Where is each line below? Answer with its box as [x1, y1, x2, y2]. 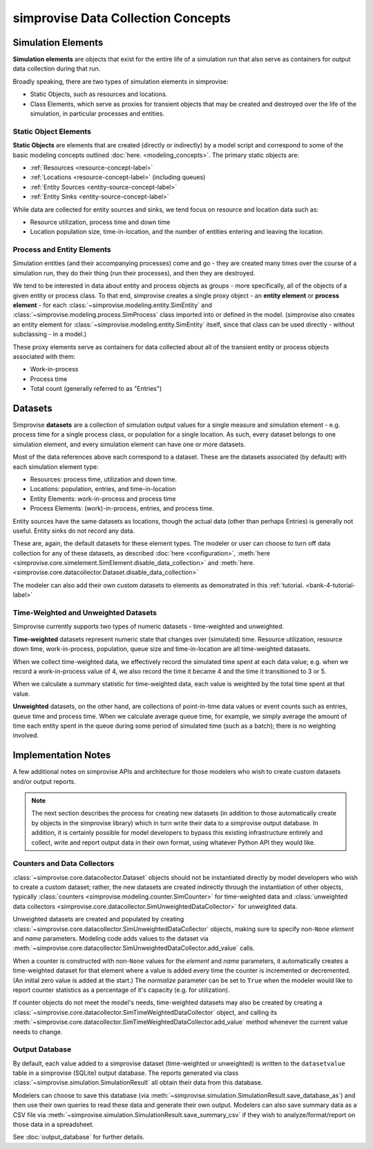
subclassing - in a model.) [12, 330, 87, 338]
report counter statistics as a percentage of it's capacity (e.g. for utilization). [12, 986, 230, 994]
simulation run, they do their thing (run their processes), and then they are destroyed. [12, 268, 256, 277]
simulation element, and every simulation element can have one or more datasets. [12, 440, 246, 448]
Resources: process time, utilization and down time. [30, 475, 178, 484]
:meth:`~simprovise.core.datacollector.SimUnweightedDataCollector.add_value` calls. [12, 944, 255, 953]
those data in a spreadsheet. [12, 1121, 95, 1129]
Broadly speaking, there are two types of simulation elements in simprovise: [12, 77, 229, 86]
